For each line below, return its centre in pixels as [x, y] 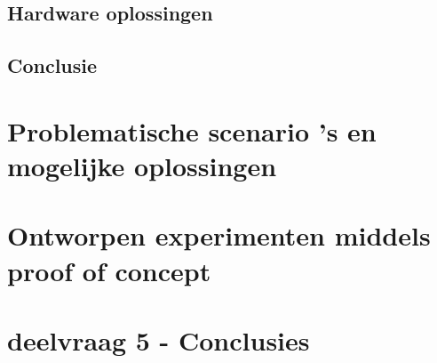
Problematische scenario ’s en [192, 130]
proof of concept [109, 270]
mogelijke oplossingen [142, 165]
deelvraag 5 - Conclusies [159, 339]
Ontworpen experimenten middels [219, 235]
